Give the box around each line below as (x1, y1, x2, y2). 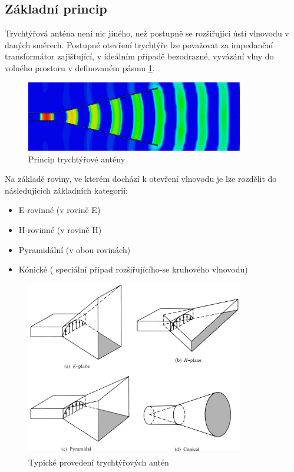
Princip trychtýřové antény (28, 152, 125, 165)
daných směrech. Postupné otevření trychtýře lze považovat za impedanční (5, 38, 273, 51)
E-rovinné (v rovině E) (18, 204, 101, 216)
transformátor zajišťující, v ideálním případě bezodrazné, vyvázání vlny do (5, 50, 274, 62)
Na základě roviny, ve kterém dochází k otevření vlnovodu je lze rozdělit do (5, 172, 277, 185)
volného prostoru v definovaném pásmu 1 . (5, 61, 155, 74)
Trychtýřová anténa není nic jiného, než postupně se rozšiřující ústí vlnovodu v (5, 27, 289, 39)
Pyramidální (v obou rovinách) (18, 243, 131, 255)
